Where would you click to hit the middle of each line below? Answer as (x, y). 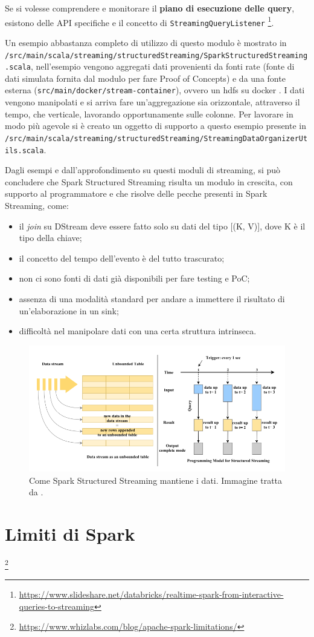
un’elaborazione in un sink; (69, 310)
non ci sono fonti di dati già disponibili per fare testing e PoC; (134, 278)
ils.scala (24, 150)
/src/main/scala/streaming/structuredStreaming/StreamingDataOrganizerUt (156, 138)
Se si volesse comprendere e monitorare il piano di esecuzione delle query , (150, 8)
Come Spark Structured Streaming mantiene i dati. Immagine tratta (156, 480)
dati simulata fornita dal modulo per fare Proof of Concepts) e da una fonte (145, 78)
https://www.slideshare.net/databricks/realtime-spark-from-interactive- (151, 594)
